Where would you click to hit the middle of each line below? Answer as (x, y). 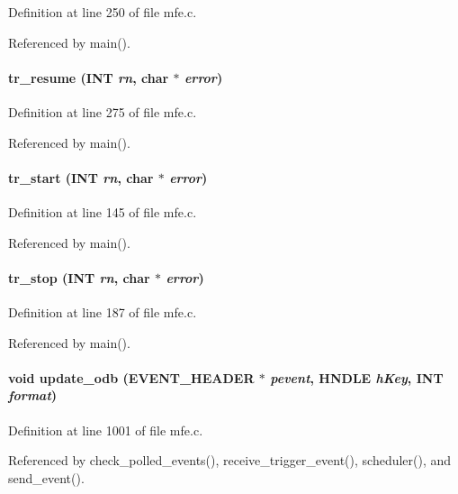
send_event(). (46, 477)
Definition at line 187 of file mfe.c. (103, 311)
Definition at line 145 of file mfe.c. (103, 211)
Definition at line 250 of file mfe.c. (103, 12)
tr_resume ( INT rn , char (89, 77)
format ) (33, 395)
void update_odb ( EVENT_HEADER (131, 377)
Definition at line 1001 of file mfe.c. (106, 430)
